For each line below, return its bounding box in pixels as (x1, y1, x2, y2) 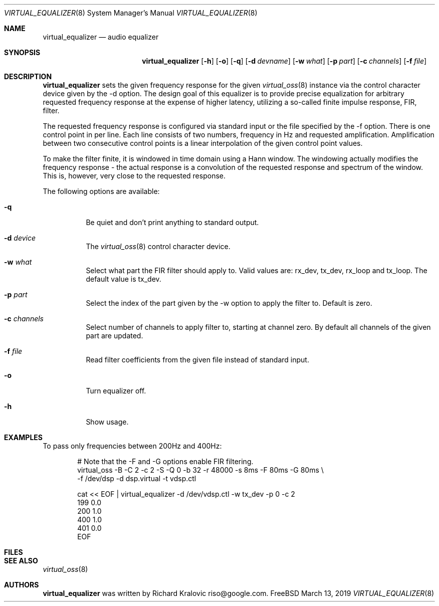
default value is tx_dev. (86, 275, 161, 283)
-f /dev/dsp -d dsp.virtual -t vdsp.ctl (77, 474, 196, 483)
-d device (4, 234, 36, 242)
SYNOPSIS (4, 48, 41, 57)
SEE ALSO (4, 556, 38, 565)
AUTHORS (4, 580, 39, 589)
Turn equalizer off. (86, 386, 146, 395)
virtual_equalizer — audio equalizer (43, 33, 159, 41)
